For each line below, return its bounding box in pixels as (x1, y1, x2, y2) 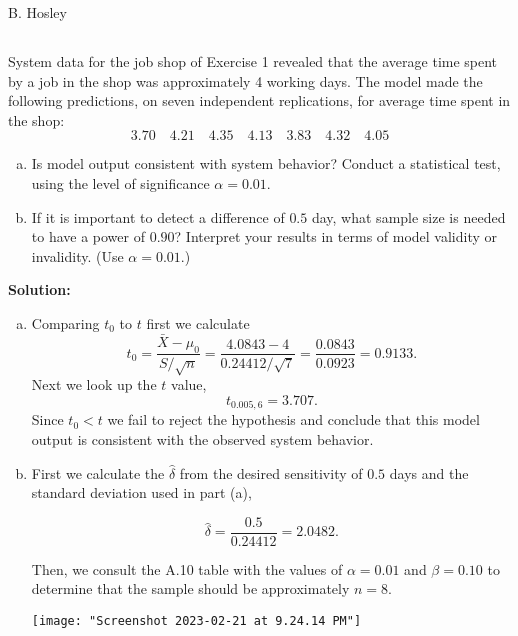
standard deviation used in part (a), (31, 482, 252, 503)
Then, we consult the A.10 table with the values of (31, 558, 343, 579)
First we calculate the (31, 462, 165, 483)
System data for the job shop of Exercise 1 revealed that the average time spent (8, 50, 498, 71)
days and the (389, 462, 469, 483)
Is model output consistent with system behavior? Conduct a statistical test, (31, 153, 501, 174)
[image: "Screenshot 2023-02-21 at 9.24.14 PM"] (31, 614, 362, 628)
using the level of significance (31, 172, 210, 193)
